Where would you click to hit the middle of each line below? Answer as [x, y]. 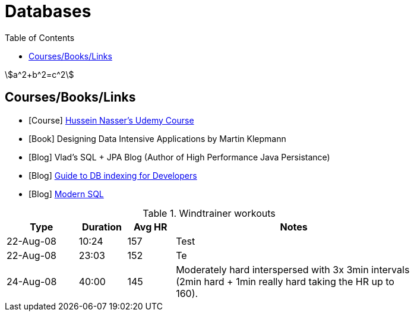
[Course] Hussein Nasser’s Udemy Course [111, 120]
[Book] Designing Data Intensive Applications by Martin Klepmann [157, 138]
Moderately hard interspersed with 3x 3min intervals [293, 269]
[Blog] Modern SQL [66, 194]
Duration [102, 227]
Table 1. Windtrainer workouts [209, 213]
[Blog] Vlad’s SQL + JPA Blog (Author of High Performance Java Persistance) [179, 157]
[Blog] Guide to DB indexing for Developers [113, 175]
